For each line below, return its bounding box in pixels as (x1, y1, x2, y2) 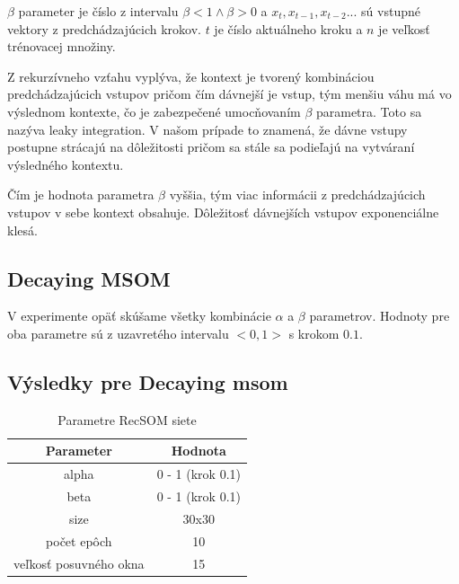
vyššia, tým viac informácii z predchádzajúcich (169, 185, 426, 204)
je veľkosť (378, 19, 430, 38)
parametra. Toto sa (315, 102, 422, 120)
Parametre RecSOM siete (57, 410, 197, 429)
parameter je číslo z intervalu (18, 2, 179, 20)
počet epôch (46, 531, 112, 550)
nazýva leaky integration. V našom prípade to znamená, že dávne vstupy (7, 119, 408, 138)
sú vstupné (361, 2, 420, 20)
